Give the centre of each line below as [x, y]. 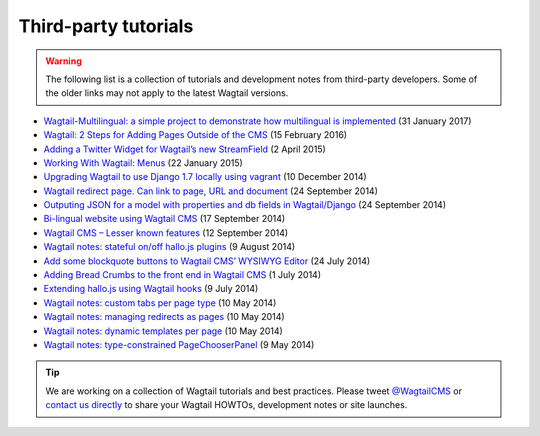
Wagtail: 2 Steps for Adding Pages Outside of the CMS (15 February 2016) [195, 135]
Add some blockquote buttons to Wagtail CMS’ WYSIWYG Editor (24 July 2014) [207, 261]
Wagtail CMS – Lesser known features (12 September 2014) [166, 232]
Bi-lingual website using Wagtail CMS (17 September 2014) [164, 219]
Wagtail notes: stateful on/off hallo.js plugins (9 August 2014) [169, 247]
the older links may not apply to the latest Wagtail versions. [167, 93]
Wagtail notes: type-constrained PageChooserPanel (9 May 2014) [179, 344]
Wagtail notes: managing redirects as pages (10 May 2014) [164, 317]
